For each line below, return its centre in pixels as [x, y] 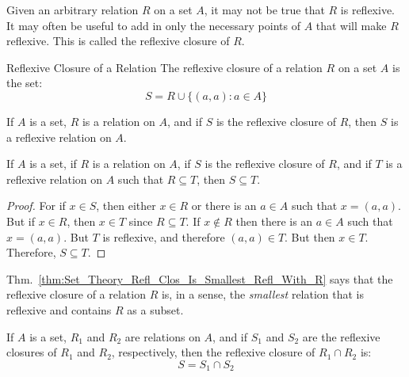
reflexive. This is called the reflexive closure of [118, 41]
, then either [126, 206]
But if [21, 221]
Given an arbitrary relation [73, 10]
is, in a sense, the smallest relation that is [263, 294]
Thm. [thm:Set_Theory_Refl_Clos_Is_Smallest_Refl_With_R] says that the [200, 278]
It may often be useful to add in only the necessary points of [153, 25]
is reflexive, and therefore [164, 236]
